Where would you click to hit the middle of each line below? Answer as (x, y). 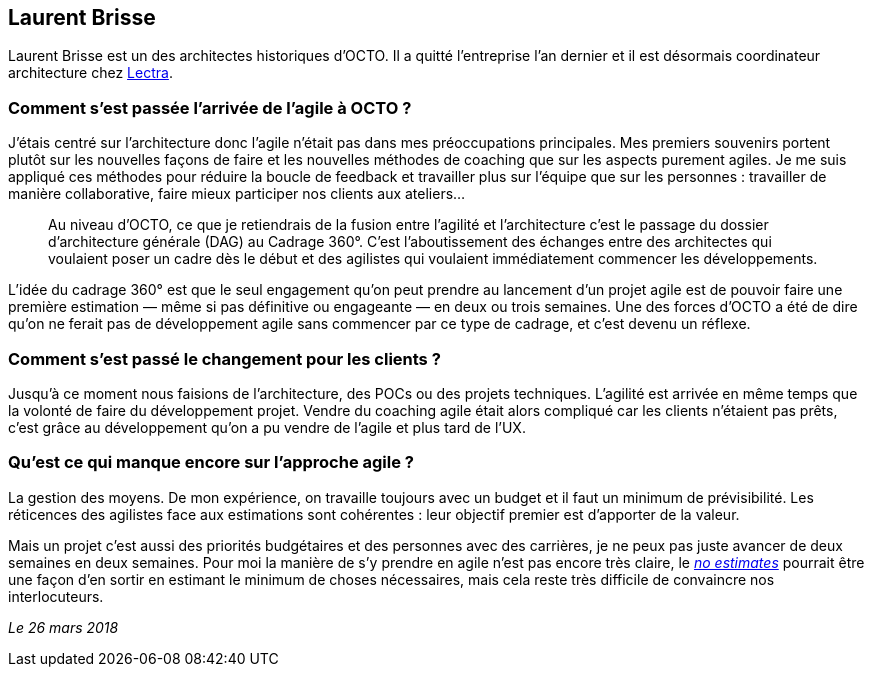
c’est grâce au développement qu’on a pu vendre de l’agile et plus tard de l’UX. (267, 427)
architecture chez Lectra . (90, 73)
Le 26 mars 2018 (63, 627)
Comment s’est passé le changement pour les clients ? (224, 358)
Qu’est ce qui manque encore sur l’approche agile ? (211, 462)
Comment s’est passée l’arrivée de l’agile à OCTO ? (210, 107)
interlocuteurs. (56, 596)
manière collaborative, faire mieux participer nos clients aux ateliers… (237, 194)
